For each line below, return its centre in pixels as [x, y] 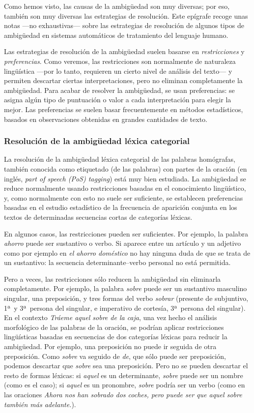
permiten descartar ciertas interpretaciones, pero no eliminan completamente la [123, 80]
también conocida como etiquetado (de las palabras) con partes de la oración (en [126, 168]
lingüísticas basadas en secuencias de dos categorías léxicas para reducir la [116, 337]
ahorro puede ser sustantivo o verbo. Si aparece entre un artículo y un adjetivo [123, 243]
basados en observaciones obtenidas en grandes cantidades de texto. [106, 119]
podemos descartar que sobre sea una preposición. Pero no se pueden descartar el [126, 366]
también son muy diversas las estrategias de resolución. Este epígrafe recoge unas [126, 15]
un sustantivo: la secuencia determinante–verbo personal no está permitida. [117, 262]
